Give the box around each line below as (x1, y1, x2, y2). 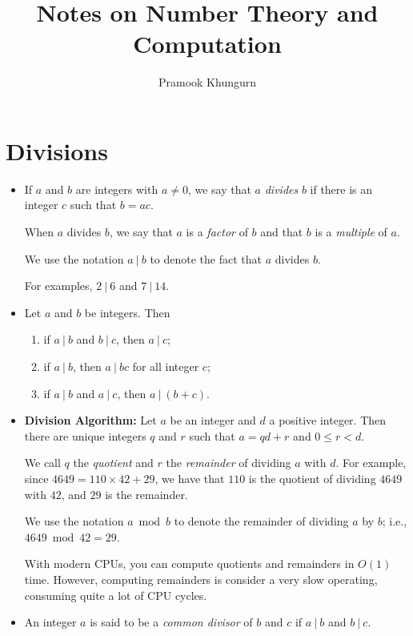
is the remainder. (105, 485, 188, 502)
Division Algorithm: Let (24, 412, 157, 429)
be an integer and (170, 412, 256, 429)
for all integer (132, 358, 199, 374)
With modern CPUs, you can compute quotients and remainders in (24, 555, 355, 572)
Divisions (6, 134, 108, 167)
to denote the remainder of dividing (174, 513, 349, 529)
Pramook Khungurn (158, 74, 257, 91)
